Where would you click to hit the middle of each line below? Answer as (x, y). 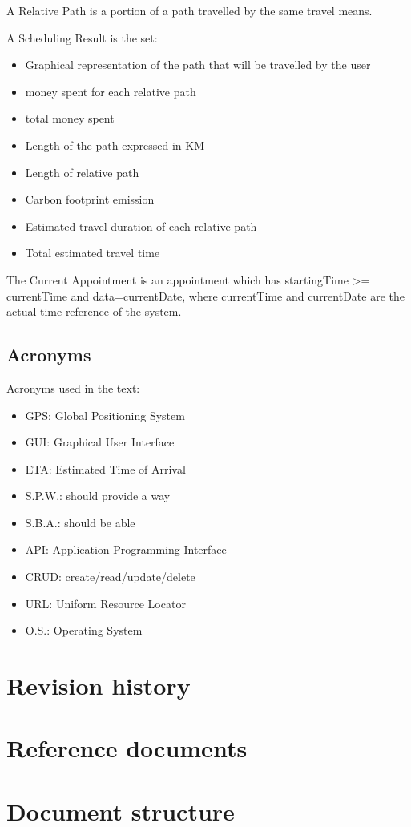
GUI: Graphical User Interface (100, 442)
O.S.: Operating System (84, 630)
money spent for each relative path (111, 91)
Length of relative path (82, 172)
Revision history (99, 686)
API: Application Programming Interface (126, 549)
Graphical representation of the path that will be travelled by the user (198, 65)
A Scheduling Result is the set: (82, 37)
